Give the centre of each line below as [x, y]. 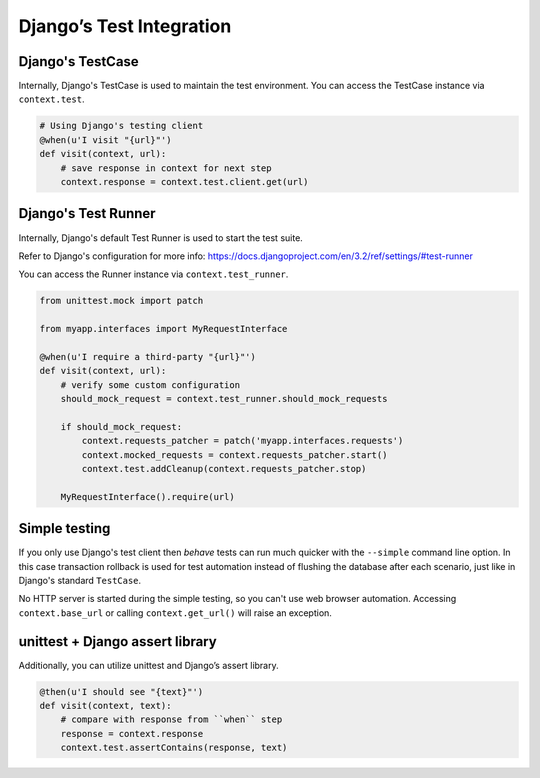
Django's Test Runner [87, 213]
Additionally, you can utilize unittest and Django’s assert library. [148, 665]
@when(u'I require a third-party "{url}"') [148, 356]
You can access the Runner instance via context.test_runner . [153, 274]
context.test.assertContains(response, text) [174, 748]
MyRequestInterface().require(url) [147, 496]
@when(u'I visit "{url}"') [105, 139]
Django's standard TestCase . [80, 581]
